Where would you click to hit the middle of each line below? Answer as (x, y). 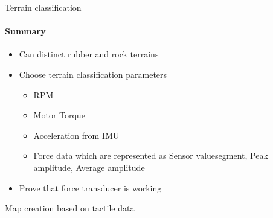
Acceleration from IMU (76, 135)
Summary (25, 31)
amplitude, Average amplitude (89, 167)
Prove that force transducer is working (90, 188)
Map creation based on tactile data (70, 208)
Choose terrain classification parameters (93, 74)
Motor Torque (59, 115)
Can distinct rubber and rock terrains (89, 54)
